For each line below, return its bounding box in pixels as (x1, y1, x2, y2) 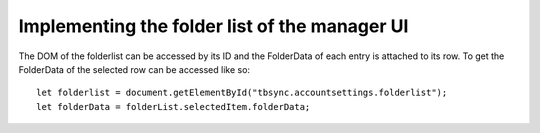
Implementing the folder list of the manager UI (18, 15, 409, 37)
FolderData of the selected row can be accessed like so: (18, 63, 250, 75)
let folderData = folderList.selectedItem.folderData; (36, 101, 311, 112)
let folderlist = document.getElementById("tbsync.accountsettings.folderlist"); (36, 87, 448, 99)
